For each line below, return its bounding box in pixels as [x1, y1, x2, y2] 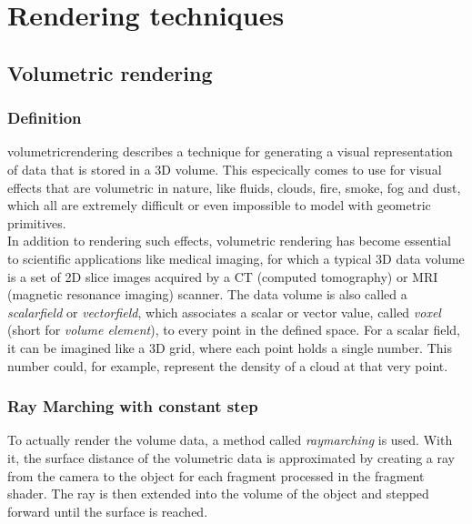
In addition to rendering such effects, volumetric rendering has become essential [7, 231, 451, 250]
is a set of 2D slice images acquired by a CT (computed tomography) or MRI [7, 267, 438, 286]
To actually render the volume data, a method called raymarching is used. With [7, 430, 453, 449]
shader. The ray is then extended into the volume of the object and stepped [7, 484, 429, 503]
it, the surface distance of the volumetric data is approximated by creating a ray [7, 448, 455, 467]
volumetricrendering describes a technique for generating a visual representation [7, 142, 453, 161]
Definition [7, 106, 82, 129]
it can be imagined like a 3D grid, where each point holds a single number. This [7, 338, 452, 357]
